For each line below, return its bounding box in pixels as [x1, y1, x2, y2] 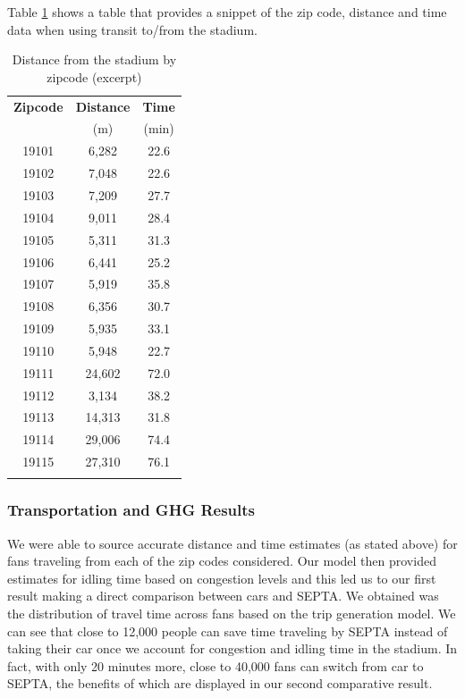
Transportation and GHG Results [7, 499, 256, 521]
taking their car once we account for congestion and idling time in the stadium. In [7, 639, 458, 658]
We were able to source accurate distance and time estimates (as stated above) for [7, 534, 458, 552]
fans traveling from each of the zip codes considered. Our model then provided [7, 551, 436, 570]
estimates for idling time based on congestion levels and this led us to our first [7, 568, 436, 587]
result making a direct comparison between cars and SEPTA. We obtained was [7, 586, 439, 605]
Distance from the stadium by [12, 50, 177, 69]
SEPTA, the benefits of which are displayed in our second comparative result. [7, 674, 433, 693]
